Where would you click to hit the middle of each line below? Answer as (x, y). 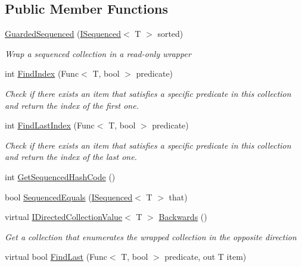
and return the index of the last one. (71, 157)
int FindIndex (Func (42, 73)
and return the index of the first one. (72, 105)
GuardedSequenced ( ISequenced (63, 34)
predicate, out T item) (206, 257)
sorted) (170, 34)
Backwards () (183, 217)
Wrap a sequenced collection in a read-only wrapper (98, 53)
